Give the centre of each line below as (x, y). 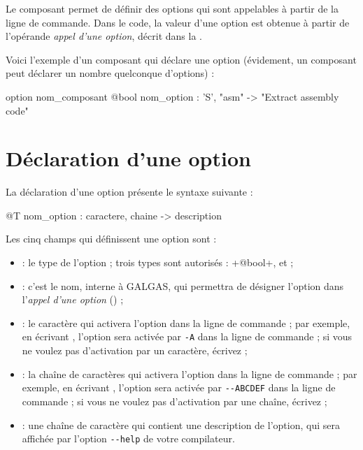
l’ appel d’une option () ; (73, 299)
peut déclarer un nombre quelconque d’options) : (110, 73)
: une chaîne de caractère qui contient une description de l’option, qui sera (181, 424)
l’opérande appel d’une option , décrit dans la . (104, 36)
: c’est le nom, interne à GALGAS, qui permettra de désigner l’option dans (183, 285)
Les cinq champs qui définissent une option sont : (111, 239)
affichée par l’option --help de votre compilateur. (128, 438)
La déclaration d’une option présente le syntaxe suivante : (129, 192)
